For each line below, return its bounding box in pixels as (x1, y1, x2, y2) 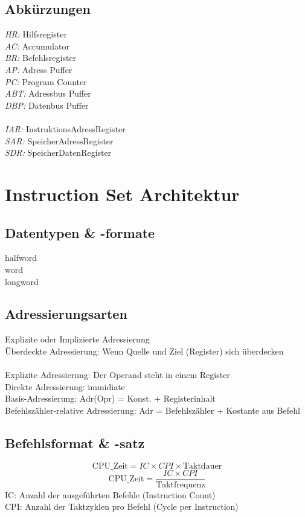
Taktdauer (182, 461, 222, 470)
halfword (5, 251, 37, 264)
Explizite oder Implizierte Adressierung (5, 333, 150, 345)
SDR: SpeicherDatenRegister (5, 146, 112, 159)
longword (5, 275, 39, 287)
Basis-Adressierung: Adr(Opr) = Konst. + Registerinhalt (5, 392, 216, 405)
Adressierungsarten (5, 304, 127, 323)
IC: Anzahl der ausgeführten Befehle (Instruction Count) (5, 488, 216, 501)
